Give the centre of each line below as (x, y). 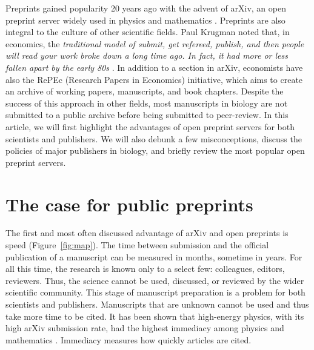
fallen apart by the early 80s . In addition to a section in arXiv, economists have (154, 67)
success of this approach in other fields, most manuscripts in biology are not (147, 103)
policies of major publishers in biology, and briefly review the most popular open (155, 150)
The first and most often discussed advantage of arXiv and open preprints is (147, 233)
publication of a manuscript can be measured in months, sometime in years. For (154, 256)
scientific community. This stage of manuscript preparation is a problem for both (155, 292)
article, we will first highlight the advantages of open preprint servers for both (150, 126)
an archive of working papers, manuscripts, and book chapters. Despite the (145, 91)
